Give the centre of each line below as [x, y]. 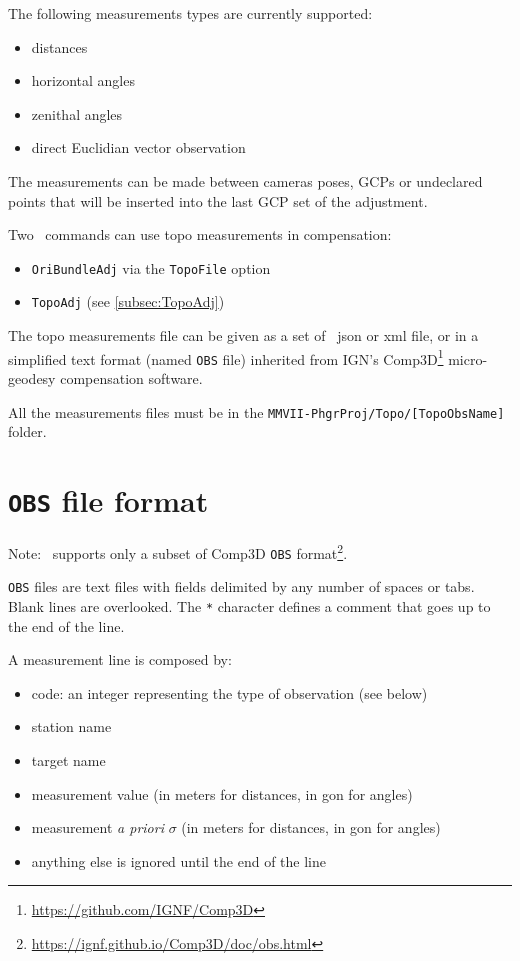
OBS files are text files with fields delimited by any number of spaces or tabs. [241, 586]
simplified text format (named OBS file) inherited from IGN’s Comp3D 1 [226, 357]
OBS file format [108, 500]
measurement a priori [97, 827]
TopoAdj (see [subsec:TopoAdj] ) [128, 301]
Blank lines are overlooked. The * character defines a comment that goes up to [249, 606]
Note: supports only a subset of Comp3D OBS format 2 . [178, 551]
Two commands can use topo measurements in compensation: [200, 234]
